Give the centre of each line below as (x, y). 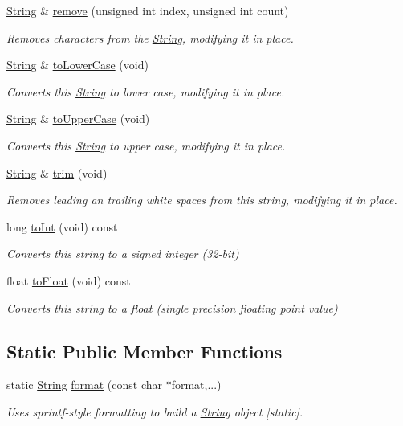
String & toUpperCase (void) (78, 119)
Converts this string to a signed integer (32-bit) (123, 254)
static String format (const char (84, 385)
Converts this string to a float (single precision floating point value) (172, 307)
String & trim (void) (57, 172)
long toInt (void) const (62, 226)
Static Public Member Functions (145, 351)
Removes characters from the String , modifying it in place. (150, 37)
